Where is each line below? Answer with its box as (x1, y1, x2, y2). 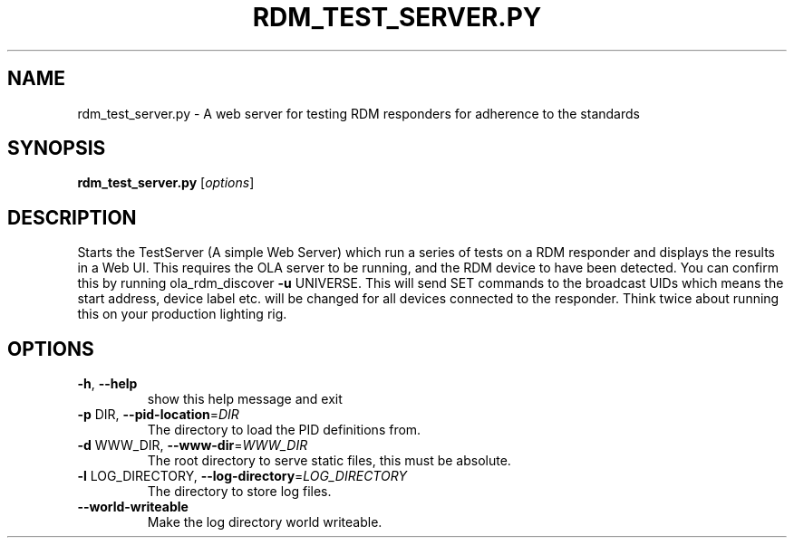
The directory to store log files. (147, 483, 332, 500)
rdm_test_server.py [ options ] (77, 175, 255, 191)
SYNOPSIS (7, 137, 106, 160)
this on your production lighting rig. (77, 306, 287, 322)
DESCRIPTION (7, 206, 137, 229)
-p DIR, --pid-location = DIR (77, 406, 239, 423)
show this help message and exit (147, 391, 343, 407)
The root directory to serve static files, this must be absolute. (147, 453, 511, 469)
